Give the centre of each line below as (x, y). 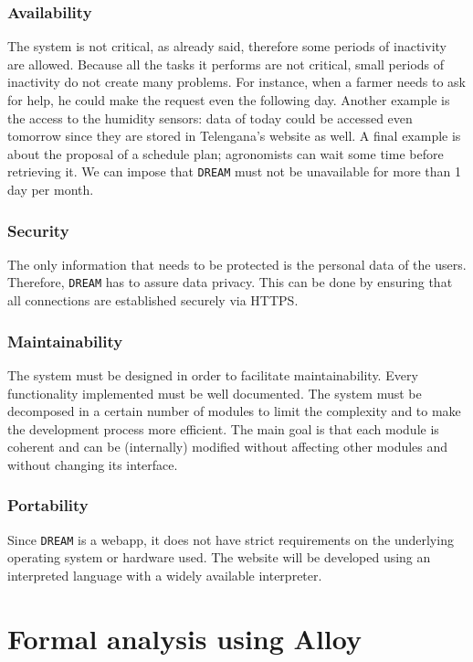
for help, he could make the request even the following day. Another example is (229, 100)
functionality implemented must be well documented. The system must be (215, 393)
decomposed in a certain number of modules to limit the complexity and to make (234, 411)
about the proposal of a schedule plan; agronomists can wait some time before (226, 153)
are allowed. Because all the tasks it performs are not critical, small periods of (226, 64)
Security (38, 230)
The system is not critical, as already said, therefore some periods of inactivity (227, 46)
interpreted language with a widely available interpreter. (165, 575)
